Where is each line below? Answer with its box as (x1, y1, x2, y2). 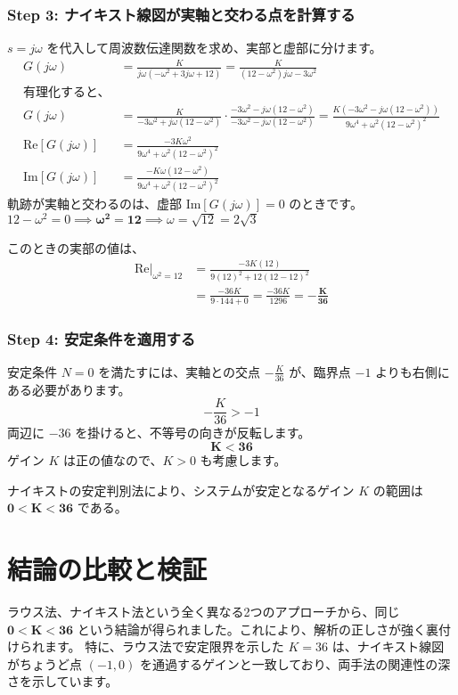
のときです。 (289, 194, 363, 213)
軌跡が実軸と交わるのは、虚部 (7, 194, 182, 213)
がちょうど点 (7, 654, 82, 673)
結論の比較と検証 (7, 551, 208, 587)
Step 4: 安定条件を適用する (7, 327, 196, 349)
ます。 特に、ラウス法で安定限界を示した (44, 637, 284, 656)
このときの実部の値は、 (7, 238, 144, 257)
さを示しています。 (7, 672, 119, 691)
